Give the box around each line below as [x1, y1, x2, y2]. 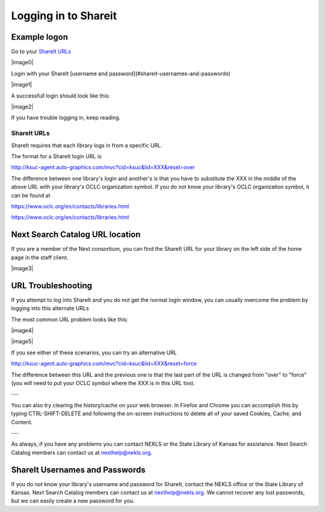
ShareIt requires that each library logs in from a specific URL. [11, 141, 162, 149]
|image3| [11, 265, 34, 272]
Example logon [11, 32, 69, 42]
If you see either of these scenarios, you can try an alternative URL [11, 349, 177, 356]
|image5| [11, 338, 33, 345]
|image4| [11, 327, 34, 334]
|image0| [11, 59, 34, 66]
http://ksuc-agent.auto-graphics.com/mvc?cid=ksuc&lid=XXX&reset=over [11, 164, 195, 171]
